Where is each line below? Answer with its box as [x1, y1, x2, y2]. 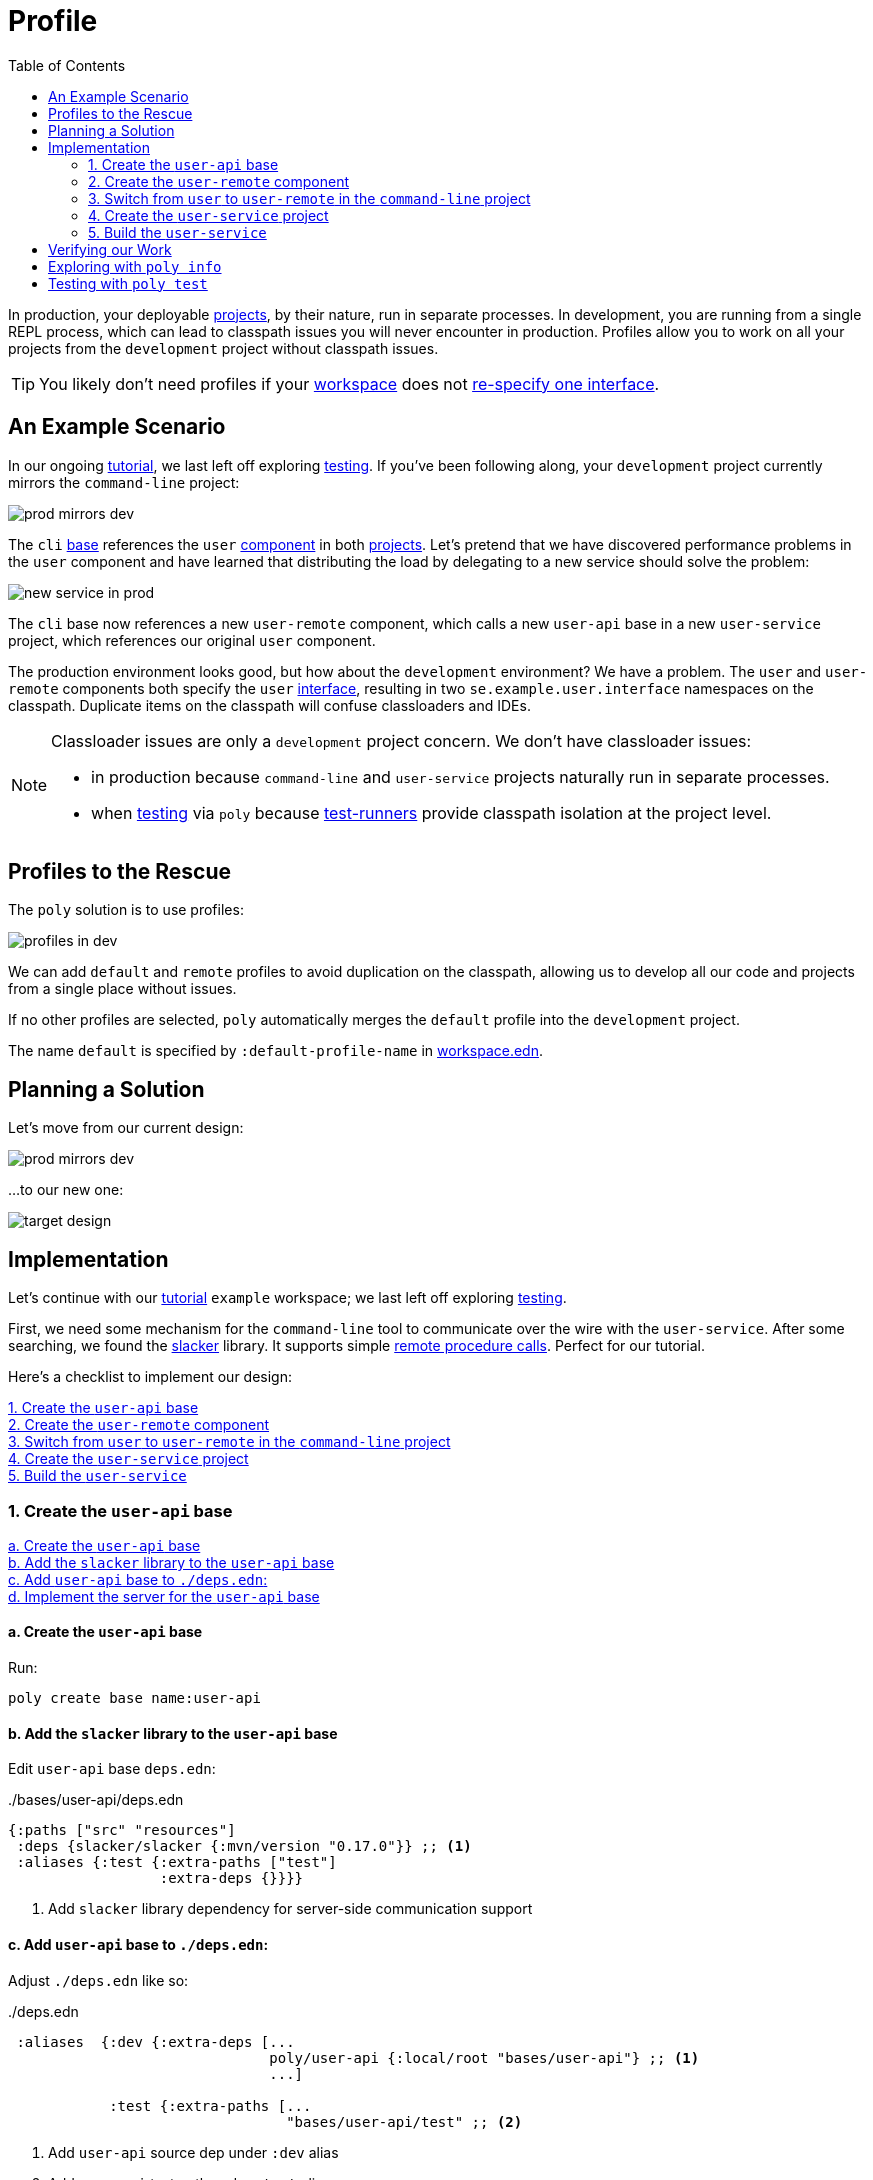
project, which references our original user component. [8, 631, 376, 649]
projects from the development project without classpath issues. [8, 339, 439, 357]
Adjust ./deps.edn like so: [8, 1971, 189, 1989]
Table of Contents [8, 56, 126, 74]
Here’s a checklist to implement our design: [8, 1368, 292, 1386]
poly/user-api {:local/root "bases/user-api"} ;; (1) [269, 2049, 700, 2066]
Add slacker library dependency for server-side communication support [48, 1900, 533, 1918]
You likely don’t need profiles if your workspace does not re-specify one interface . [39, 373, 660, 394]
